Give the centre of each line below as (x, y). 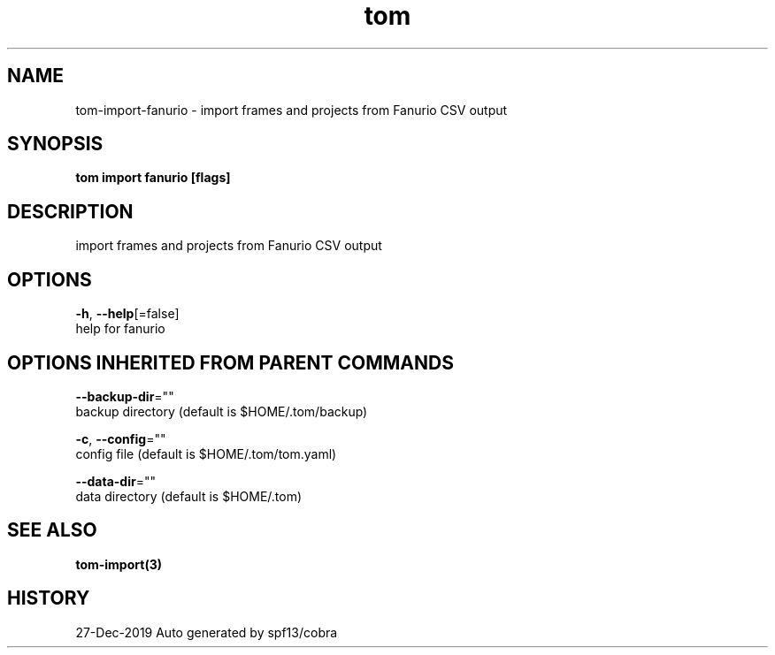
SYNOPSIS (55, 144)
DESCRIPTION (70, 211)
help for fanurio (120, 329)
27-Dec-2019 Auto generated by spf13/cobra (207, 632)
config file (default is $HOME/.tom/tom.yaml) (206, 453)
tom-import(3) (119, 564)
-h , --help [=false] (127, 314)
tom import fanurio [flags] (153, 178)
